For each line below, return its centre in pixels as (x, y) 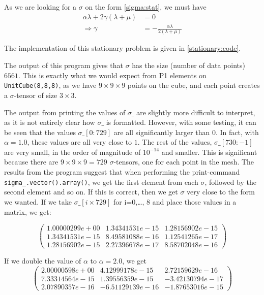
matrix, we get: (28, 211)
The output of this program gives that (64, 65)
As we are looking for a (40, 7)
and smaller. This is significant (209, 152)
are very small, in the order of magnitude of (72, 152)
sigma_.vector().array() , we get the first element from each (101, 182)
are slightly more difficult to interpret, (196, 112)
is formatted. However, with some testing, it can (181, 122)
